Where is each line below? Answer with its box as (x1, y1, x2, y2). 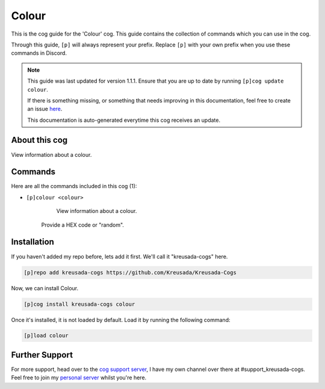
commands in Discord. (11, 49, 67, 57)
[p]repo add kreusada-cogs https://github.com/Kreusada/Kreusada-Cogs (23, 269, 237, 276)
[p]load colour (23, 332, 69, 339)
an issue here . (27, 106, 63, 113)
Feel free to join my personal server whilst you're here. (11, 374, 147, 381)
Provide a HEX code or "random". (41, 221, 125, 229)
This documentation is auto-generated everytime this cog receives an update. (27, 116, 221, 124)
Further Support (11, 350, 73, 360)
